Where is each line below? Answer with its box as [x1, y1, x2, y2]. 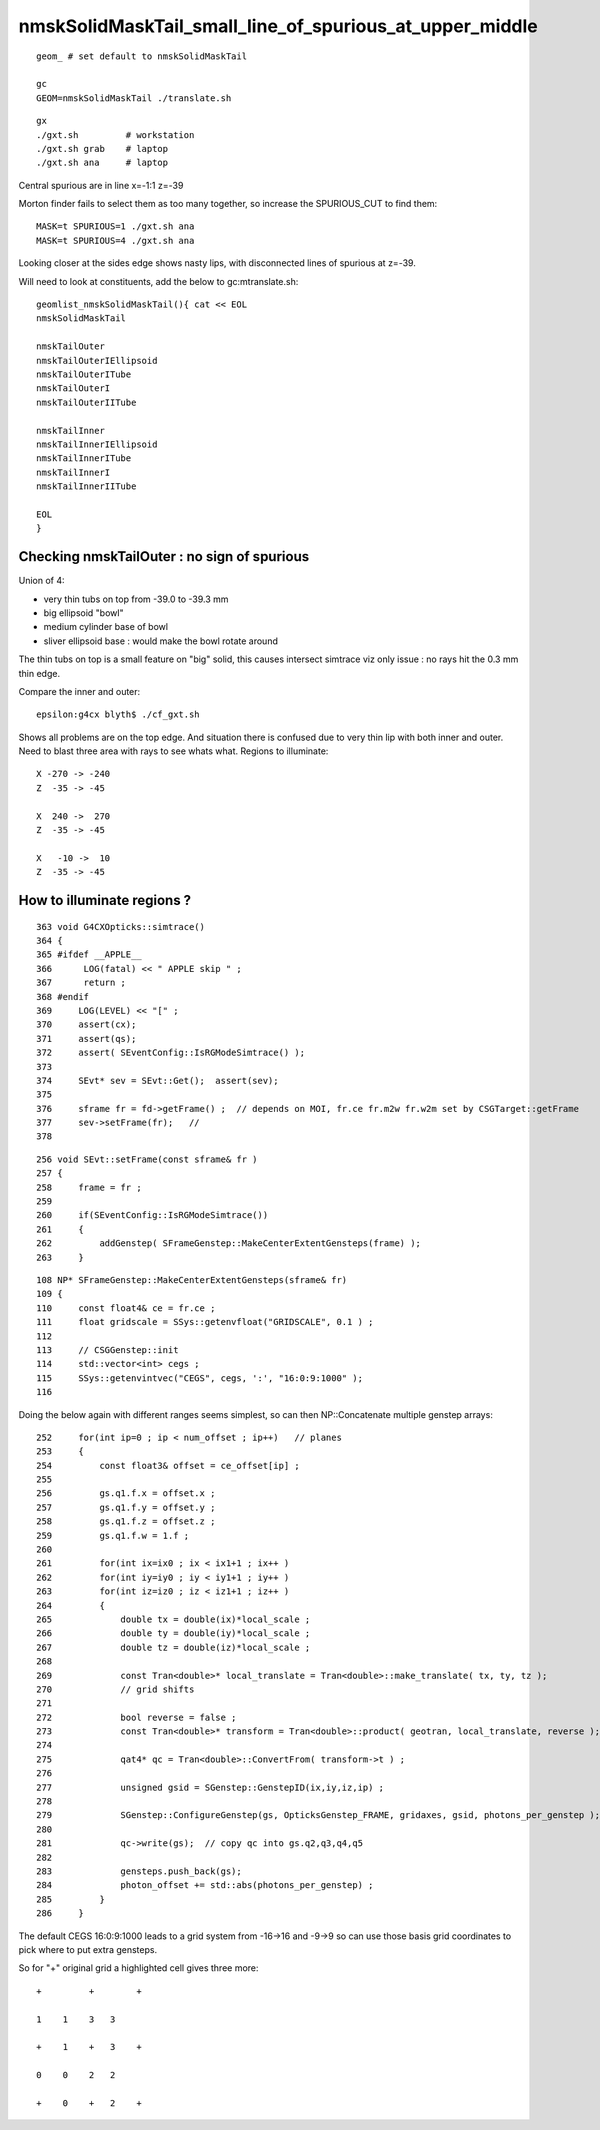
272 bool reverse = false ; [36, 1711, 237, 1723]
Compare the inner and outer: [18, 685, 141, 697]
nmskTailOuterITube [36, 368, 132, 380]
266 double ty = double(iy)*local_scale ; [36, 1628, 311, 1639]
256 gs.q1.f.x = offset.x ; [36, 1488, 216, 1499]
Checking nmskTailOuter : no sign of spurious [18, 548, 310, 565]
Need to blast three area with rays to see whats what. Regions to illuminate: [18, 745, 329, 757]
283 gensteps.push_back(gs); [36, 1866, 242, 1877]
